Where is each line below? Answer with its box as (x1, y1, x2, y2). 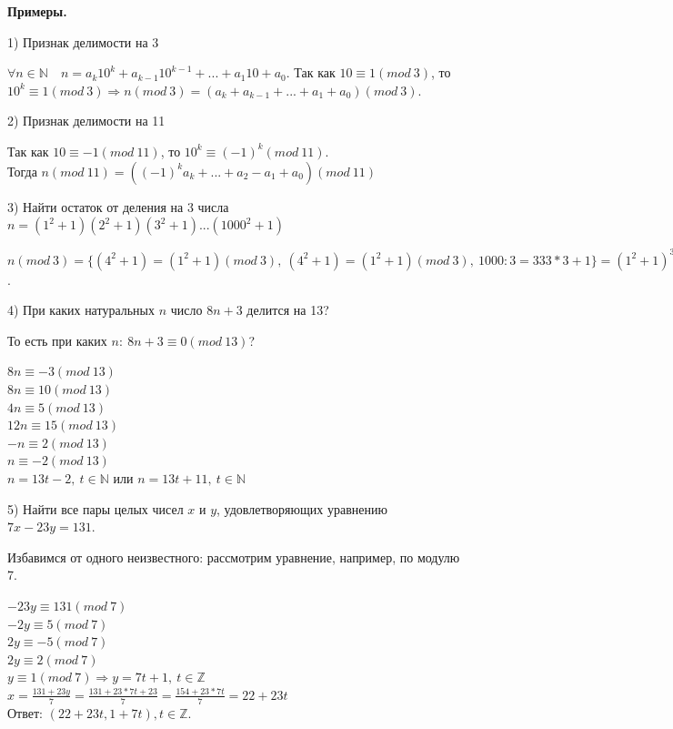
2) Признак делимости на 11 (7, 111, 166, 130)
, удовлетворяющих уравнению (216, 499, 387, 518)
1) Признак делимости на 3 (7, 32, 159, 51)
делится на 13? (246, 300, 329, 319)
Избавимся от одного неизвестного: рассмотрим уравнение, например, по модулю (7, 547, 460, 566)
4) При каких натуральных (7, 300, 156, 319)
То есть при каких (7, 330, 107, 349)
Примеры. (7, 2, 67, 20)
